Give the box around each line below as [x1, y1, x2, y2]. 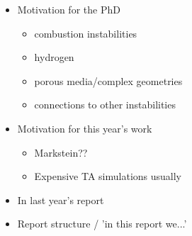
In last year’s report [17, 192, 104, 207]
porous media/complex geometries [34, 73, 183, 88]
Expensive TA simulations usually [34, 169, 182, 184]
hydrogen [34, 50, 74, 64]
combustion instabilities [34, 26, 137, 40]
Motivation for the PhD [17, 2, 120, 16]
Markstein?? [34, 145, 88, 159]
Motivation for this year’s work [17, 120, 152, 135]
